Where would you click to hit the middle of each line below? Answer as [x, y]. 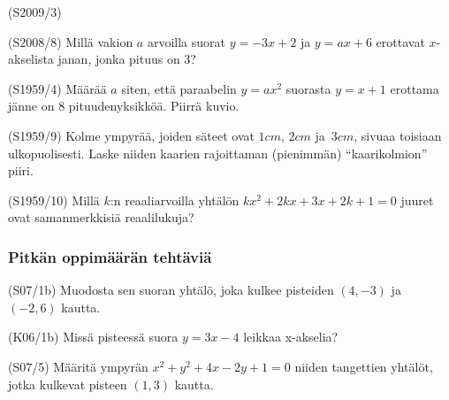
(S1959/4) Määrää [57, 88]
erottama [415, 88]
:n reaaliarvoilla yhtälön [175, 200]
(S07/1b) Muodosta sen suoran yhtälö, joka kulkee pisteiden [171, 290]
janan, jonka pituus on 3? [127, 59]
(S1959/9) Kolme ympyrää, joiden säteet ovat [131, 135]
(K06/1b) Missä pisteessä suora [93, 337]
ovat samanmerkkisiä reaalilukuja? [101, 217]
